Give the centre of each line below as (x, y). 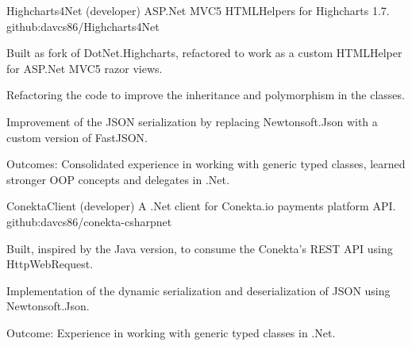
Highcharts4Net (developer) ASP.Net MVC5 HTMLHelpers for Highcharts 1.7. (198, 10)
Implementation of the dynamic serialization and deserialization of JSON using (198, 290)
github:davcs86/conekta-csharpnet (89, 221)
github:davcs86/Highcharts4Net (83, 26)
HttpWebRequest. (50, 264)
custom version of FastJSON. (77, 137)
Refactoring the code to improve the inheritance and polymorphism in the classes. (206, 95)
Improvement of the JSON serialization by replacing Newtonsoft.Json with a (192, 121)
